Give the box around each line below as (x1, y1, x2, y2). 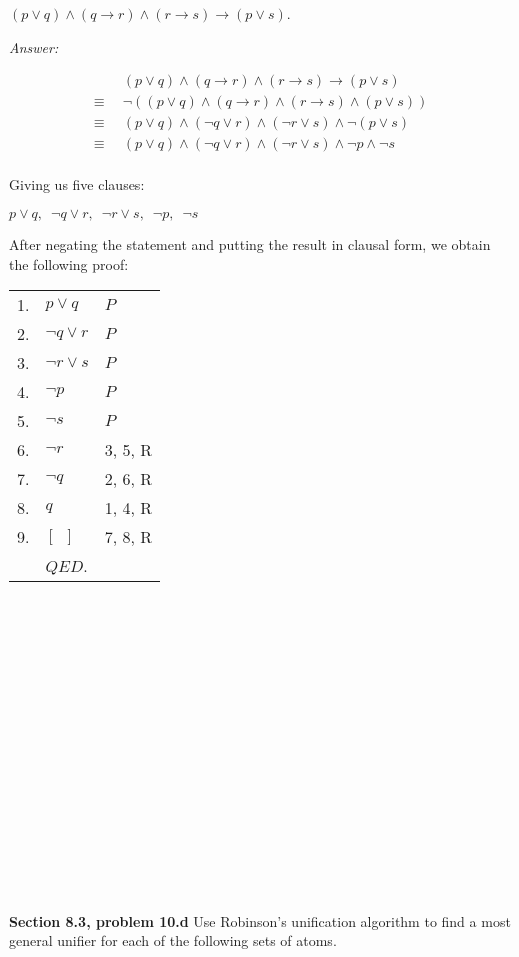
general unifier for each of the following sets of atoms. (9, 930, 337, 951)
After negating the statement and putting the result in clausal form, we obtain (9, 233, 491, 254)
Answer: (9, 36, 59, 57)
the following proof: (9, 253, 129, 274)
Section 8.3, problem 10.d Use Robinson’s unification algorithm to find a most (9, 910, 511, 931)
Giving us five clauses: (9, 174, 145, 195)
